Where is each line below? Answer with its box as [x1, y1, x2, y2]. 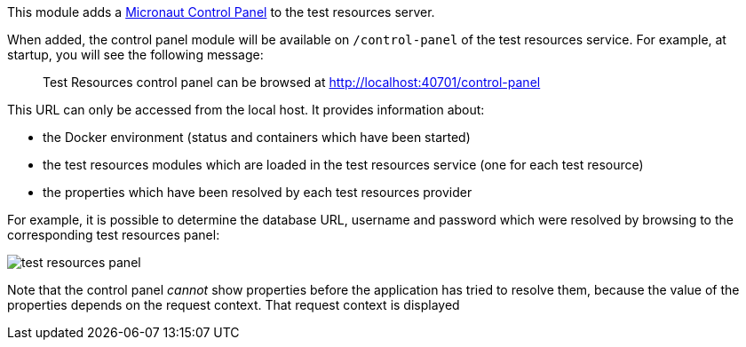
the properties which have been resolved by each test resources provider [43, 185, 472, 200]
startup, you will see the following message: [7, 47, 264, 62]
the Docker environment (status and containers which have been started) [43, 130, 471, 145]
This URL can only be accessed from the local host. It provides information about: [7, 102, 485, 117]
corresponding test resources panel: [7, 227, 220, 242]
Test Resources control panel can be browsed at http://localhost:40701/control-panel [43, 75, 541, 90]
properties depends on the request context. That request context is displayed [7, 297, 460, 312]
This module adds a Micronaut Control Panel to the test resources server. [7, 4, 435, 20]
